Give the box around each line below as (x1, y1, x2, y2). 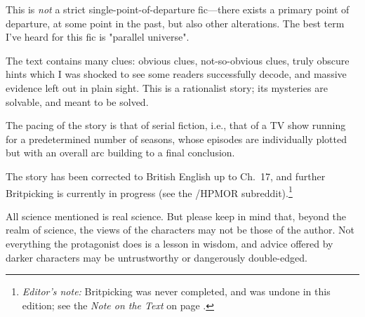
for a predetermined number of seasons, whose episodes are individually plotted (6, 131, 347, 146)
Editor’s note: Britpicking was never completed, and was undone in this (22, 284, 331, 299)
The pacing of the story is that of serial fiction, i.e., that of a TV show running (6, 118, 346, 133)
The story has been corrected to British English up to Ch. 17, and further (6, 168, 326, 183)
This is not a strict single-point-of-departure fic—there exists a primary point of (6, 2, 350, 16)
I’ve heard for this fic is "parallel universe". (6, 29, 190, 44)
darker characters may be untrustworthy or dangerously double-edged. (6, 250, 307, 264)
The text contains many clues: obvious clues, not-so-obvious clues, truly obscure (6, 53, 350, 67)
